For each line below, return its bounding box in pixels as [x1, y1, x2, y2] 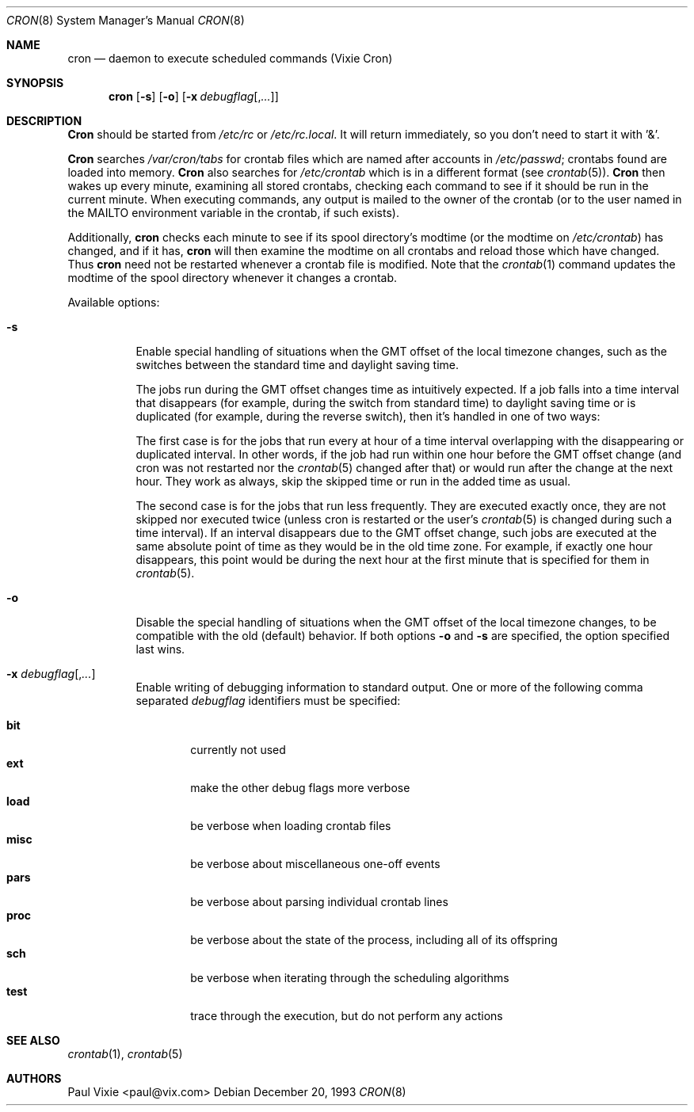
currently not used [190, 743, 286, 756]
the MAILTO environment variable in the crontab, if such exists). [67, 206, 399, 219]
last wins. [135, 642, 185, 656]
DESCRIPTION [6, 114, 82, 128]
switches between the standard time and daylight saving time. [135, 358, 459, 371]
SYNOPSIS [6, 76, 64, 89]
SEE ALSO [6, 1034, 60, 1047]
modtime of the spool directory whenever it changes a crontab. [67, 271, 398, 284]
